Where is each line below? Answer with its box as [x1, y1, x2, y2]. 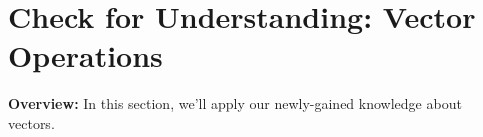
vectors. [8, 112, 55, 133]
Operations [8, 35, 163, 76]
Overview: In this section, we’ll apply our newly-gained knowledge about [8, 93, 462, 114]
